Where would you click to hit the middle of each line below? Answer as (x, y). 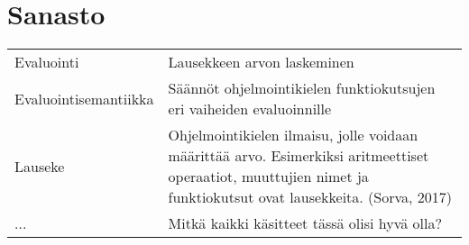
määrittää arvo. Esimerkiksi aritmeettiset (299, 156)
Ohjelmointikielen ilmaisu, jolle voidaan (293, 135)
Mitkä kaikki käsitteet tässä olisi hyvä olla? (305, 223)
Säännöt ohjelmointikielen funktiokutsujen (302, 88)
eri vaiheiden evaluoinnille (250, 109)
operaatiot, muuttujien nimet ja (268, 177)
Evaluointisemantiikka (84, 98)
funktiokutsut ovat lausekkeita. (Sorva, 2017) (310, 197)
